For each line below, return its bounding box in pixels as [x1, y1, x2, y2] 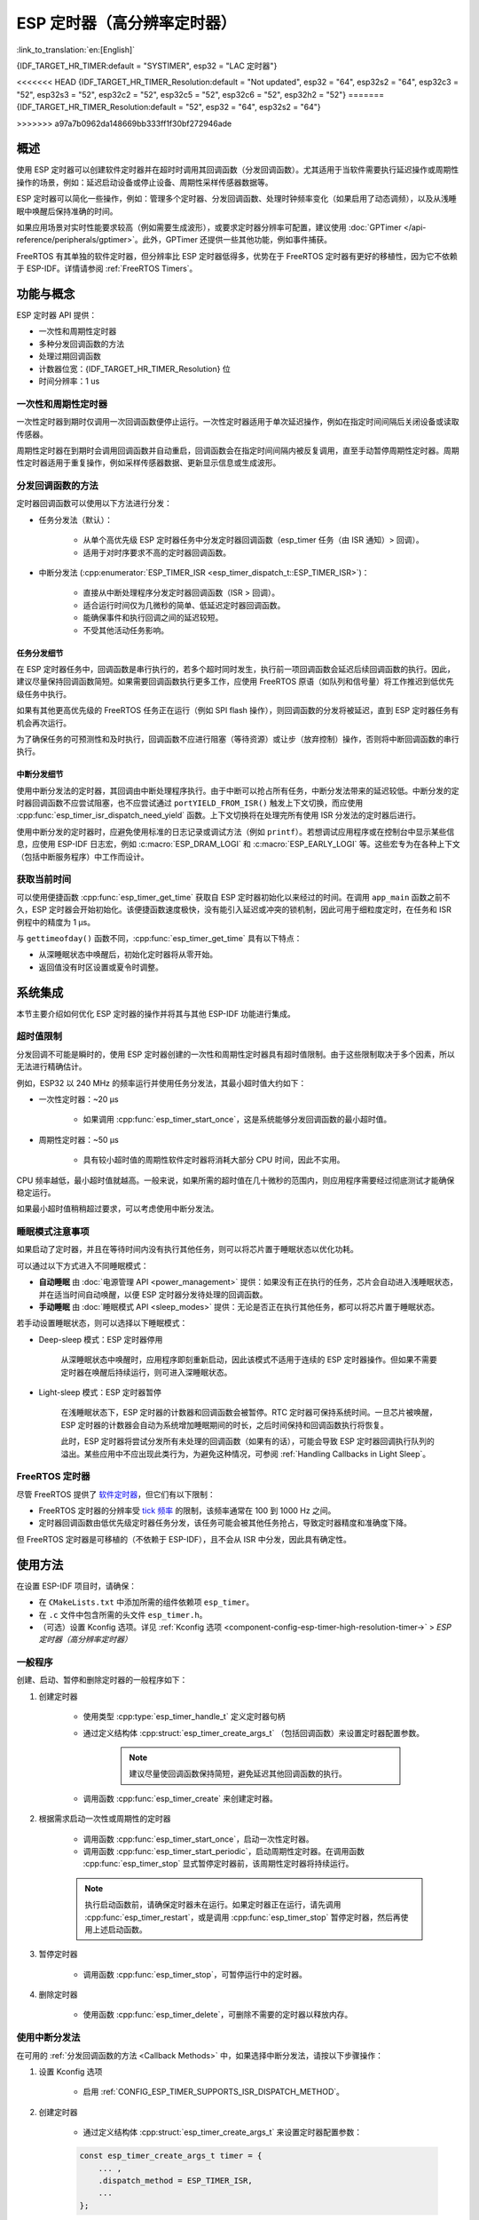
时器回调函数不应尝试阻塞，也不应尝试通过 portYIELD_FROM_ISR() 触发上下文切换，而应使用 [16, 797, 364, 808]
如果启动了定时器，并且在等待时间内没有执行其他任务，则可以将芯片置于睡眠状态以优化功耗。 [16, 1244, 358, 1255]
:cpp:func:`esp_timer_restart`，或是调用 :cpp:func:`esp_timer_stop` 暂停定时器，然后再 [84, 1912, 401, 1923]
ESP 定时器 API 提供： [16, 310, 98, 321]
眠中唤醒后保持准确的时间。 [16, 205, 118, 217]
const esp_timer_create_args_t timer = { [79, 2151, 263, 2161]
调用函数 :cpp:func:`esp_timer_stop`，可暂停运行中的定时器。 [82, 1969, 308, 1979]
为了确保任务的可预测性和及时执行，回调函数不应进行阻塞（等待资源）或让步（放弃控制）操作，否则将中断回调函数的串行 [16, 733, 459, 744]
